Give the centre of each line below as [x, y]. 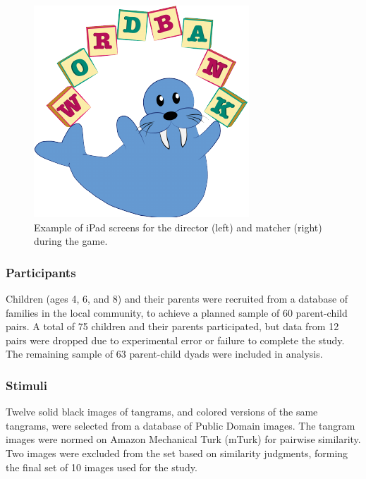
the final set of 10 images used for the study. [102, 467]
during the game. [71, 241]
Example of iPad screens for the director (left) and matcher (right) [178, 227]
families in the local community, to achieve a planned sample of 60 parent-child [177, 312]
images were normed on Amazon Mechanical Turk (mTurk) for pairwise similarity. [183, 439]
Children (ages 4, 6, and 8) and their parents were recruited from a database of [177, 298]
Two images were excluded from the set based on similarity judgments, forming [177, 453]
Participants [41, 272]
